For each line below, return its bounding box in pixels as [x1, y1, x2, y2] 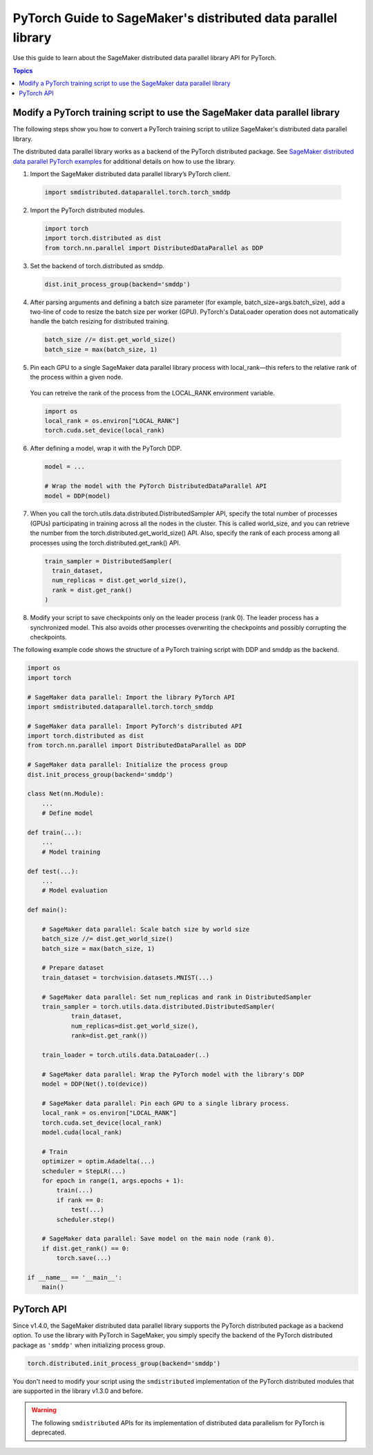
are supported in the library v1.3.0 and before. [12, 1387, 143, 1395]
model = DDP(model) [44, 491, 111, 500]
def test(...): [27, 867, 79, 875]
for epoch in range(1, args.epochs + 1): [41, 1177, 184, 1185]
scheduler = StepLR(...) [41, 1167, 126, 1175]
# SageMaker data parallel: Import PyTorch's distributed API [27, 722, 242, 730]
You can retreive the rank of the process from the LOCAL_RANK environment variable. [30, 388, 276, 397]
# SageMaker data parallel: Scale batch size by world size [41, 925, 250, 933]
